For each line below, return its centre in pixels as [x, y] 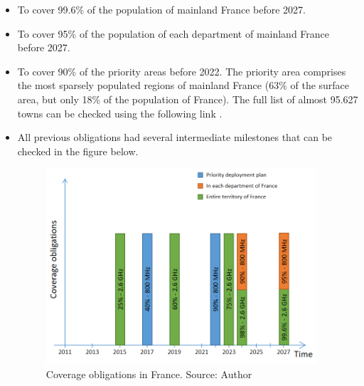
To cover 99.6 [47, 9]
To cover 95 [43, 33]
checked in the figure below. [78, 151]
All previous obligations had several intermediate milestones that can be [175, 137]
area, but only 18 [55, 99]
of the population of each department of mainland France [204, 33]
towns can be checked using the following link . [120, 113]
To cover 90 [43, 71]
